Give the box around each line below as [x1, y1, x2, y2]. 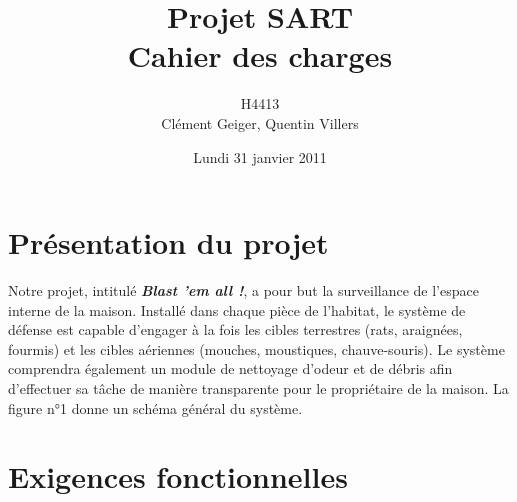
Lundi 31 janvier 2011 [193, 146, 327, 167]
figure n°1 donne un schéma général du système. [8, 397, 303, 418]
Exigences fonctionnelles [8, 456, 348, 497]
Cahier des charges [127, 35, 393, 76]
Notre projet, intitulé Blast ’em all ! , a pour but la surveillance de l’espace [8, 280, 479, 301]
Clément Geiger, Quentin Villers [161, 112, 359, 133]
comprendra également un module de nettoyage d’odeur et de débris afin [8, 358, 453, 379]
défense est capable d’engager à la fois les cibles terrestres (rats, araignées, [8, 319, 463, 340]
